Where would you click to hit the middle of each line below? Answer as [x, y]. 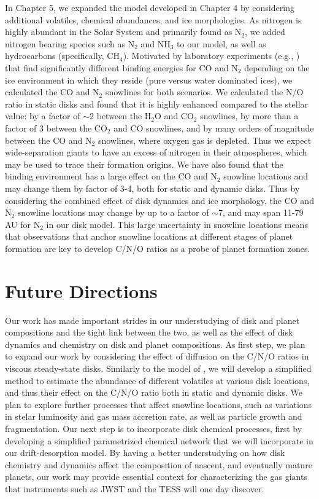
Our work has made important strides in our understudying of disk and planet [152, 320]
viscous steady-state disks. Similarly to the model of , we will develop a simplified [158, 368]
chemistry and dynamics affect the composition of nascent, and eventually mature [159, 464]
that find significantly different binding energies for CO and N [121, 67]
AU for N [23, 224]
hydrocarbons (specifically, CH [62, 56]
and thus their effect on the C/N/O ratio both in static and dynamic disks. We [154, 392]
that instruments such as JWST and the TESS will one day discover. [135, 488]
